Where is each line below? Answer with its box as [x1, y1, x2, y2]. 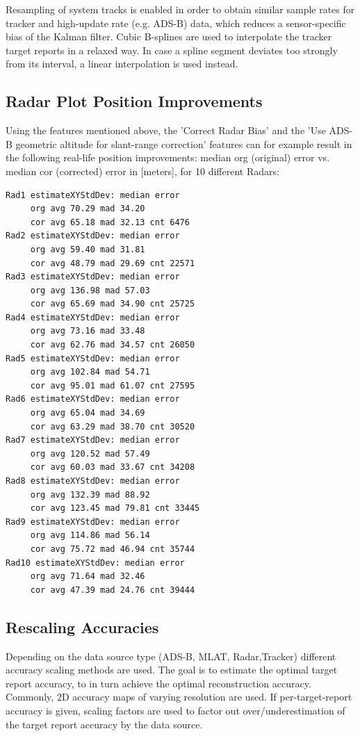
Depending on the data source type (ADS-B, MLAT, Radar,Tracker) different [6, 648, 336, 663]
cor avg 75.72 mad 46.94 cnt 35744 [30, 543, 195, 554]
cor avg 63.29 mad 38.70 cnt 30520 [30, 421, 195, 432]
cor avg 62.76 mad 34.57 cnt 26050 [30, 340, 195, 350]
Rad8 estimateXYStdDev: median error [6, 476, 180, 486]
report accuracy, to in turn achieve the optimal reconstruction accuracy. [6, 676, 311, 690]
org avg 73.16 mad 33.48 [30, 326, 145, 336]
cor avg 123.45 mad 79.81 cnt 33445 [30, 503, 200, 514]
